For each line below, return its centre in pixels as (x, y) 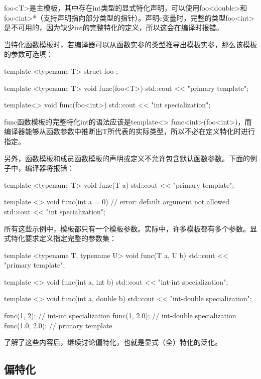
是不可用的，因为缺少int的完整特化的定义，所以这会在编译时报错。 (114, 27)
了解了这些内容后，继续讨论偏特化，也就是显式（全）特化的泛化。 (113, 342)
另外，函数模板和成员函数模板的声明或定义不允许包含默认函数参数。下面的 (127, 158)
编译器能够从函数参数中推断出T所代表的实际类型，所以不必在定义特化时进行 (130, 131)
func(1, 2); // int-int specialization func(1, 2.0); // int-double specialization (120, 315)
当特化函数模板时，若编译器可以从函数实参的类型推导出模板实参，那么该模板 (130, 44)
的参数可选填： (29, 54)
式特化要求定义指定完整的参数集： (60, 238)
